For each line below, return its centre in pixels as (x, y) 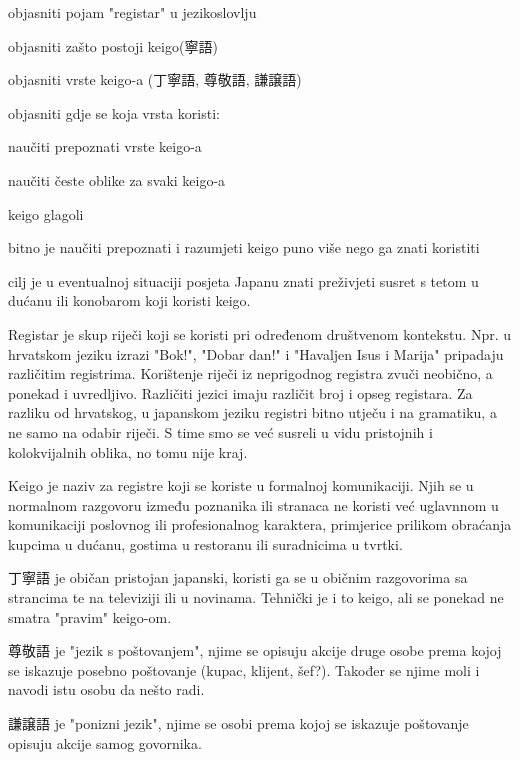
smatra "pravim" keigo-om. (90, 616)
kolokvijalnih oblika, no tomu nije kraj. (128, 451)
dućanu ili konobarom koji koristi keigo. (129, 300)
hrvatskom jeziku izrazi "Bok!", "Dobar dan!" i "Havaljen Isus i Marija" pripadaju (256, 353)
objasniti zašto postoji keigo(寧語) (113, 45)
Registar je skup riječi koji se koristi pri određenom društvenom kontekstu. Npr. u (260, 333)
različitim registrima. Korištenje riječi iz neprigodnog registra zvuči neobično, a (250, 373)
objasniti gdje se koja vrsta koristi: (114, 112)
